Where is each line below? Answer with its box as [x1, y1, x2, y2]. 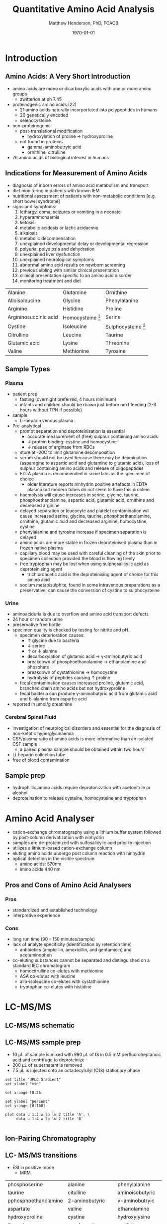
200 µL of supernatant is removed [12, 1062, 83, 1068]
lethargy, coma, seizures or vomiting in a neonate [19, 209, 121, 215]
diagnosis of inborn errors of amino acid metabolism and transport [12, 182, 149, 188]
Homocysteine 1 [63, 313, 101, 321]
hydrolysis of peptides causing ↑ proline [27, 675, 111, 681]
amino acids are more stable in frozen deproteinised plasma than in [19, 539, 158, 545]
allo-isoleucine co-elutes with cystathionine [19, 978, 109, 984]
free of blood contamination [12, 757, 70, 763]
